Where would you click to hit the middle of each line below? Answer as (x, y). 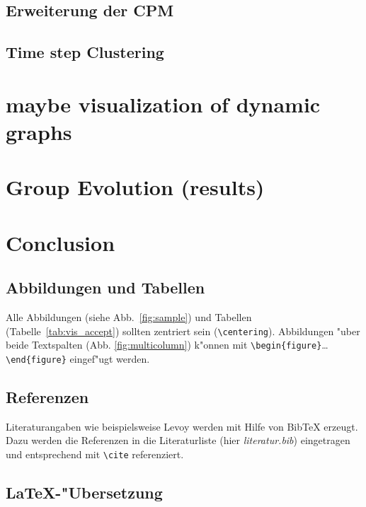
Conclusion (61, 242)
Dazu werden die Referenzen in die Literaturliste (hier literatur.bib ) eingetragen (178, 440)
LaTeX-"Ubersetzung (84, 493)
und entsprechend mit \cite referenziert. (95, 454)
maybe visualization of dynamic (163, 104)
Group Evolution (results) (135, 187)
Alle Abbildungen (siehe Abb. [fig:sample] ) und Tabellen (129, 317)
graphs (39, 131)
